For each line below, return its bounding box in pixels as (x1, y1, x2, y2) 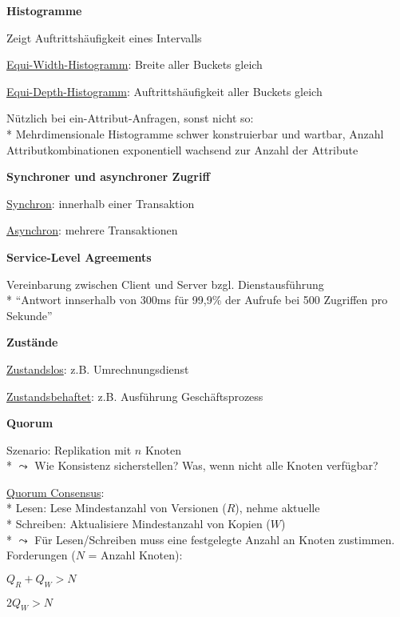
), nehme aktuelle (235, 499, 320, 516)
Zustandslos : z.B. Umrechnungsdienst (6, 360, 189, 377)
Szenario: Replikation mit (6, 441, 132, 458)
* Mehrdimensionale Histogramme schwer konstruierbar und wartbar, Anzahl (6, 125, 384, 142)
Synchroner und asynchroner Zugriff (6, 168, 210, 185)
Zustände (6, 334, 58, 351)
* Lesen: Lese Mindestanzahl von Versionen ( (6, 499, 227, 516)
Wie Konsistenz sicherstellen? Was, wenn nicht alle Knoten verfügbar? (34, 457, 378, 474)
